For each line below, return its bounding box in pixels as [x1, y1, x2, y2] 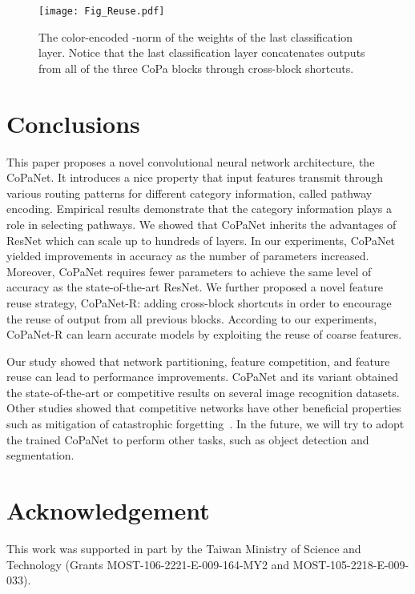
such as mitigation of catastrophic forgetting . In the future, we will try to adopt [6, 415, 405, 432]
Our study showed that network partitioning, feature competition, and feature [6, 352, 390, 369]
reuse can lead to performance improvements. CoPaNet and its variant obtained [6, 368, 399, 385]
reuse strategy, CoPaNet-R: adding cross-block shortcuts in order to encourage [6, 294, 392, 311]
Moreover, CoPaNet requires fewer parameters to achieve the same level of [6, 263, 372, 279]
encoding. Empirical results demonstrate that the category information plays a [6, 200, 392, 217]
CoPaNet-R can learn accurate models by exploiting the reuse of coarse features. [6, 326, 402, 343]
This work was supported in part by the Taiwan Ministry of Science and [6, 540, 361, 556]
